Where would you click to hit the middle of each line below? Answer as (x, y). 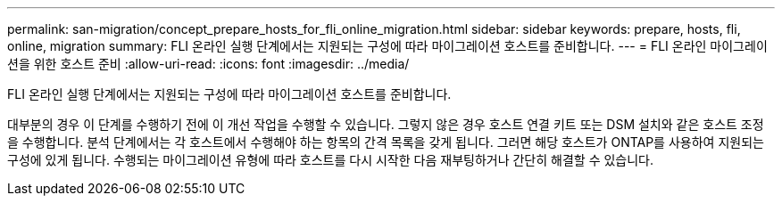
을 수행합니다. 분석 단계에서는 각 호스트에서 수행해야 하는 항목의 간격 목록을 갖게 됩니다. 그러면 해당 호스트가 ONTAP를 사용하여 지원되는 (386, 142)
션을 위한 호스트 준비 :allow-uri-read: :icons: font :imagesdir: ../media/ (208, 64)
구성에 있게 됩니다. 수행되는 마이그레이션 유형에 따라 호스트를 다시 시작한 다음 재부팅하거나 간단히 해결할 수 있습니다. (331, 160)
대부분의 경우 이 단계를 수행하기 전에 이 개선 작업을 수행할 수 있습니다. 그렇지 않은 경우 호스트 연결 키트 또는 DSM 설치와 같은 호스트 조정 (386, 124)
